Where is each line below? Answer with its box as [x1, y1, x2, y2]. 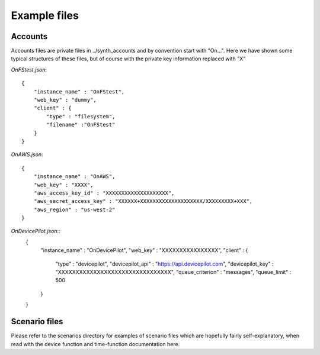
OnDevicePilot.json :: [11, 228, 60, 235]
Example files [11, 9, 79, 22]
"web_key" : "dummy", [33, 96, 97, 104]
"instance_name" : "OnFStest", [33, 88, 125, 95]
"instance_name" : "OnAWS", [33, 173, 116, 180]
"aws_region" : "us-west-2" [33, 206, 116, 213]
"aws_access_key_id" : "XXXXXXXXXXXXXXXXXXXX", [33, 189, 175, 196]
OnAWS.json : [11, 151, 44, 158]
